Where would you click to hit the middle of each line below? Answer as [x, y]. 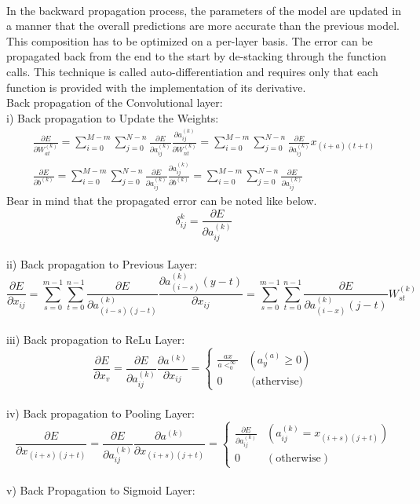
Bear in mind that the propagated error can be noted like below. [162, 200]
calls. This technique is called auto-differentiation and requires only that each [192, 71]
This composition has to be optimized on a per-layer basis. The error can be [190, 40]
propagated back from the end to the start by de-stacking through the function [197, 56]
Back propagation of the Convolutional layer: [115, 102]
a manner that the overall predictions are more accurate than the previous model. [203, 26]
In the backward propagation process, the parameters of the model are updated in [204, 10]
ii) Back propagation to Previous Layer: [102, 264]
